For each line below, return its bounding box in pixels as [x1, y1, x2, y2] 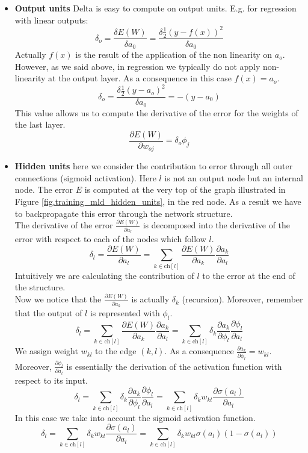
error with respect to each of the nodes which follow [14, 233, 206, 245]
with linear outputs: [14, 13, 88, 26]
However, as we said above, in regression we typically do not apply [14, 60, 260, 72]
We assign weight [14, 345, 78, 357]
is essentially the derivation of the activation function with [66, 360, 282, 372]
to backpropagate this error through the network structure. [14, 207, 233, 219]
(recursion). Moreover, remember [182, 293, 303, 305]
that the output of [14, 307, 82, 319]
